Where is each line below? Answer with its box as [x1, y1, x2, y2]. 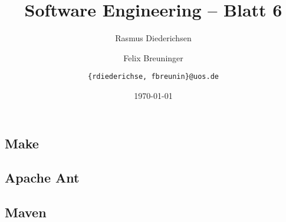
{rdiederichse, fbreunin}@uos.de [88, 72, 219, 81]
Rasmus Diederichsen [115, 32, 192, 44]
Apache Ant [5, 168, 80, 187]
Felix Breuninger [123, 51, 183, 64]
